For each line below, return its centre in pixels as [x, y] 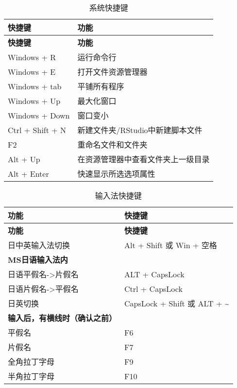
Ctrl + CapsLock [153, 288]
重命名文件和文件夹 [112, 144]
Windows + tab [35, 86]
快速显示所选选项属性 [116, 174]
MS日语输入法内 [38, 260]
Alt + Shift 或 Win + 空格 [171, 245]
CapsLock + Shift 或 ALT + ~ [177, 303]
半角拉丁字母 [31, 376]
